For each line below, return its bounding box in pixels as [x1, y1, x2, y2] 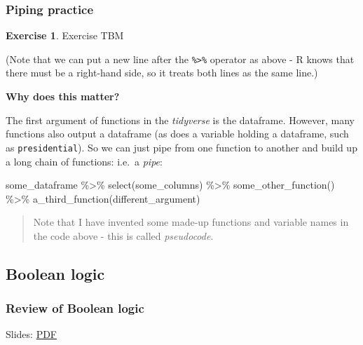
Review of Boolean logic [6, 299, 144, 317]
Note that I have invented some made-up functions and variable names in [33, 215, 349, 229]
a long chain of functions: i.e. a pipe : [6, 154, 163, 168]
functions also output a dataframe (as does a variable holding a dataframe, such [6, 126, 349, 141]
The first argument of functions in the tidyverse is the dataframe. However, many [6, 112, 355, 127]
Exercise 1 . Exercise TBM [6, 28, 124, 43]
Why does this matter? [6, 89, 120, 104]
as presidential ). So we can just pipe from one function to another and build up [6, 140, 357, 154]
